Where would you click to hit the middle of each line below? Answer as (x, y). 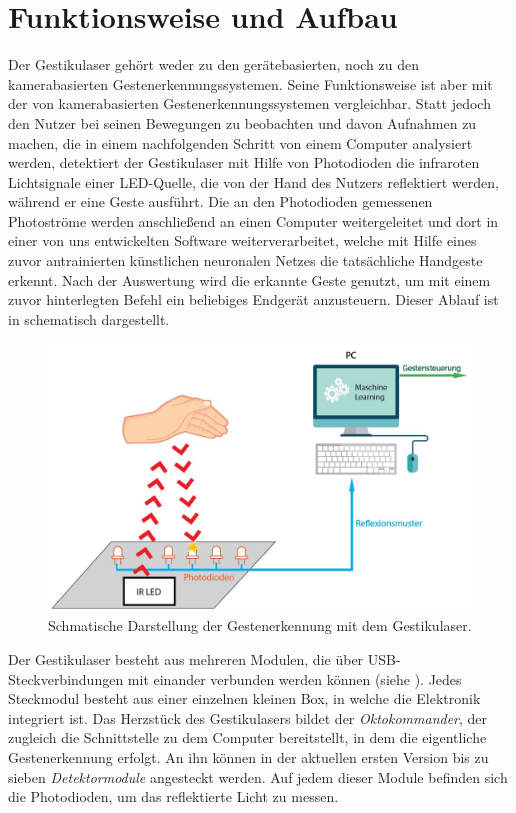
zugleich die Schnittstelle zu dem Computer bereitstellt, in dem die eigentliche (247, 737)
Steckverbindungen (66, 678)
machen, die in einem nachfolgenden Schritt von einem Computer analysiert (240, 142)
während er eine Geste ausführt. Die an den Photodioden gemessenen (220, 201)
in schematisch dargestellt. (89, 318)
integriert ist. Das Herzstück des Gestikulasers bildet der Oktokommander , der (248, 717)
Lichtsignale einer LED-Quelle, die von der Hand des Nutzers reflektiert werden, (253, 181)
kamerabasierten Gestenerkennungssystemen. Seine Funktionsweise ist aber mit (250, 83)
